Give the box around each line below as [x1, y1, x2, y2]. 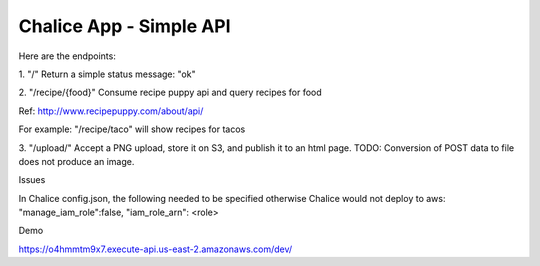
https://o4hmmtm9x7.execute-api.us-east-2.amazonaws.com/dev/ [18, 243, 293, 255]
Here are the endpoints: [18, 50, 117, 62]
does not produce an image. [18, 155, 135, 167]
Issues [18, 174, 46, 186]
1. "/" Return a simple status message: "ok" [18, 68, 196, 80]
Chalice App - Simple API [18, 15, 231, 37]
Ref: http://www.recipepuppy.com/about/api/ [18, 105, 204, 117]
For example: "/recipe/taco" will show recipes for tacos [18, 123, 246, 135]
